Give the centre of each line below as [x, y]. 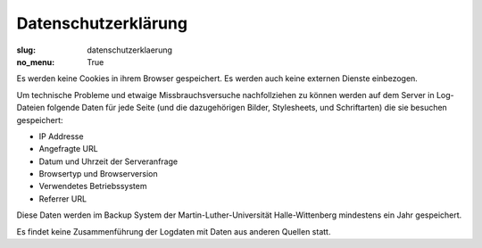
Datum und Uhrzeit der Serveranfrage [108, 161]
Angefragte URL [68, 149]
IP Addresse [61, 136]
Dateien [31, 108]
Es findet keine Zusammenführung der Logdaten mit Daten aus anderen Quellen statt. [174, 231]
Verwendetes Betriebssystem [93, 186]
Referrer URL [63, 198]
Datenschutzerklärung [102, 23]
